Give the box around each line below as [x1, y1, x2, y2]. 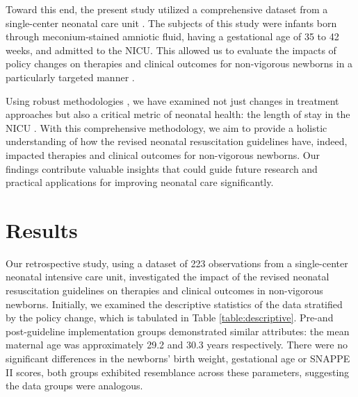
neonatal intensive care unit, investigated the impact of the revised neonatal [6, 269, 329, 284]
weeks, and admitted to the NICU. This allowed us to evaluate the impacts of [6, 42, 336, 57]
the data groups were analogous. [6, 378, 143, 393]
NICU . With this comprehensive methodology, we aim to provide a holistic [6, 120, 327, 135]
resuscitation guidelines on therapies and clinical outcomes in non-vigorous [6, 283, 323, 298]
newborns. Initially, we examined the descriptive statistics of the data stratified [6, 296, 343, 311]
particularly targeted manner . [6, 69, 135, 84]
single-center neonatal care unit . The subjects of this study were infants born [6, 15, 337, 30]
